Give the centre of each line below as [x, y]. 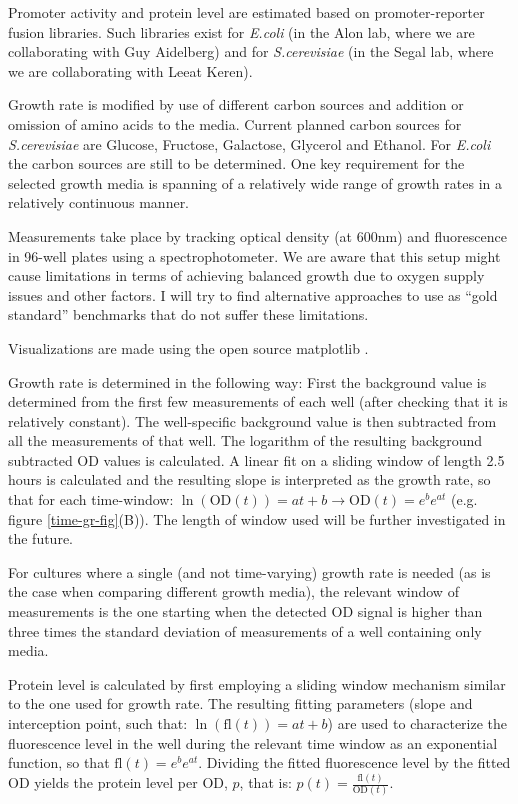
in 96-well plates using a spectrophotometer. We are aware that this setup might [254, 255]
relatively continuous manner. [99, 202]
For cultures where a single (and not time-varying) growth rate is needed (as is [249, 571]
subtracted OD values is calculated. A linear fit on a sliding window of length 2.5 [256, 459]
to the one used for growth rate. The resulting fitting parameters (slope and [240, 703]
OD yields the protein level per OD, [118, 782]
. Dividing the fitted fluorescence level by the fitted [354, 762]
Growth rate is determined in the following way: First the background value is [247, 381]
